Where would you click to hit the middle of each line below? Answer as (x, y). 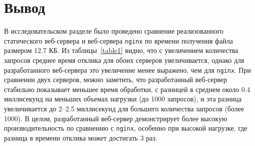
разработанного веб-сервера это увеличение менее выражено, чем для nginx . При (127, 70)
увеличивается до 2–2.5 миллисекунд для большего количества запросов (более (124, 108)
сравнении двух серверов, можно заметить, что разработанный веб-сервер (116, 79)
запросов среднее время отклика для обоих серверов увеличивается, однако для (124, 60)
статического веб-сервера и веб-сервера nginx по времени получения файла (119, 40)
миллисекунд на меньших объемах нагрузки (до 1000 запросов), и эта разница (123, 99)
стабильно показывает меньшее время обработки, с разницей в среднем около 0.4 (127, 89)
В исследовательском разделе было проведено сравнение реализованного (114, 31)
